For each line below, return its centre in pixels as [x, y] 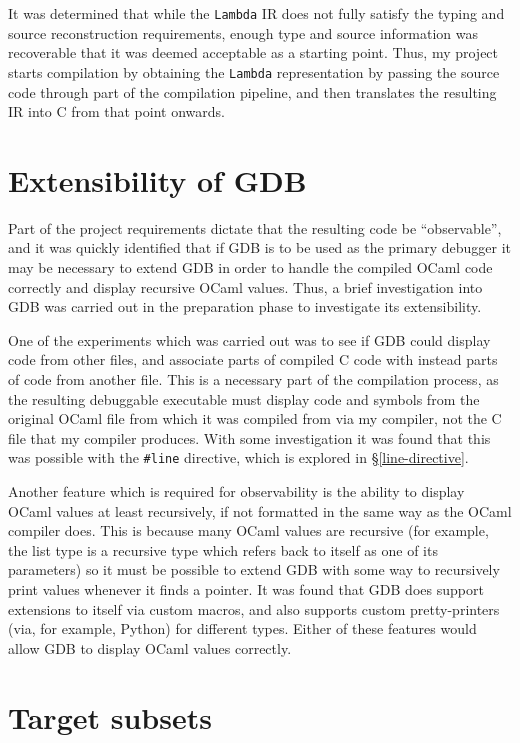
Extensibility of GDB [157, 179]
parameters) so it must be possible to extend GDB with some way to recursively [254, 569]
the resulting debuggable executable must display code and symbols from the [244, 398]
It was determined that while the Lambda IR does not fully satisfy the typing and [256, 13]
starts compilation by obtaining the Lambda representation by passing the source [254, 71]
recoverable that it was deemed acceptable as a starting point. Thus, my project [253, 52]
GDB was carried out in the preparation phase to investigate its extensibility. [245, 306]
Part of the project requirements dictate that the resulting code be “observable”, [255, 227]
